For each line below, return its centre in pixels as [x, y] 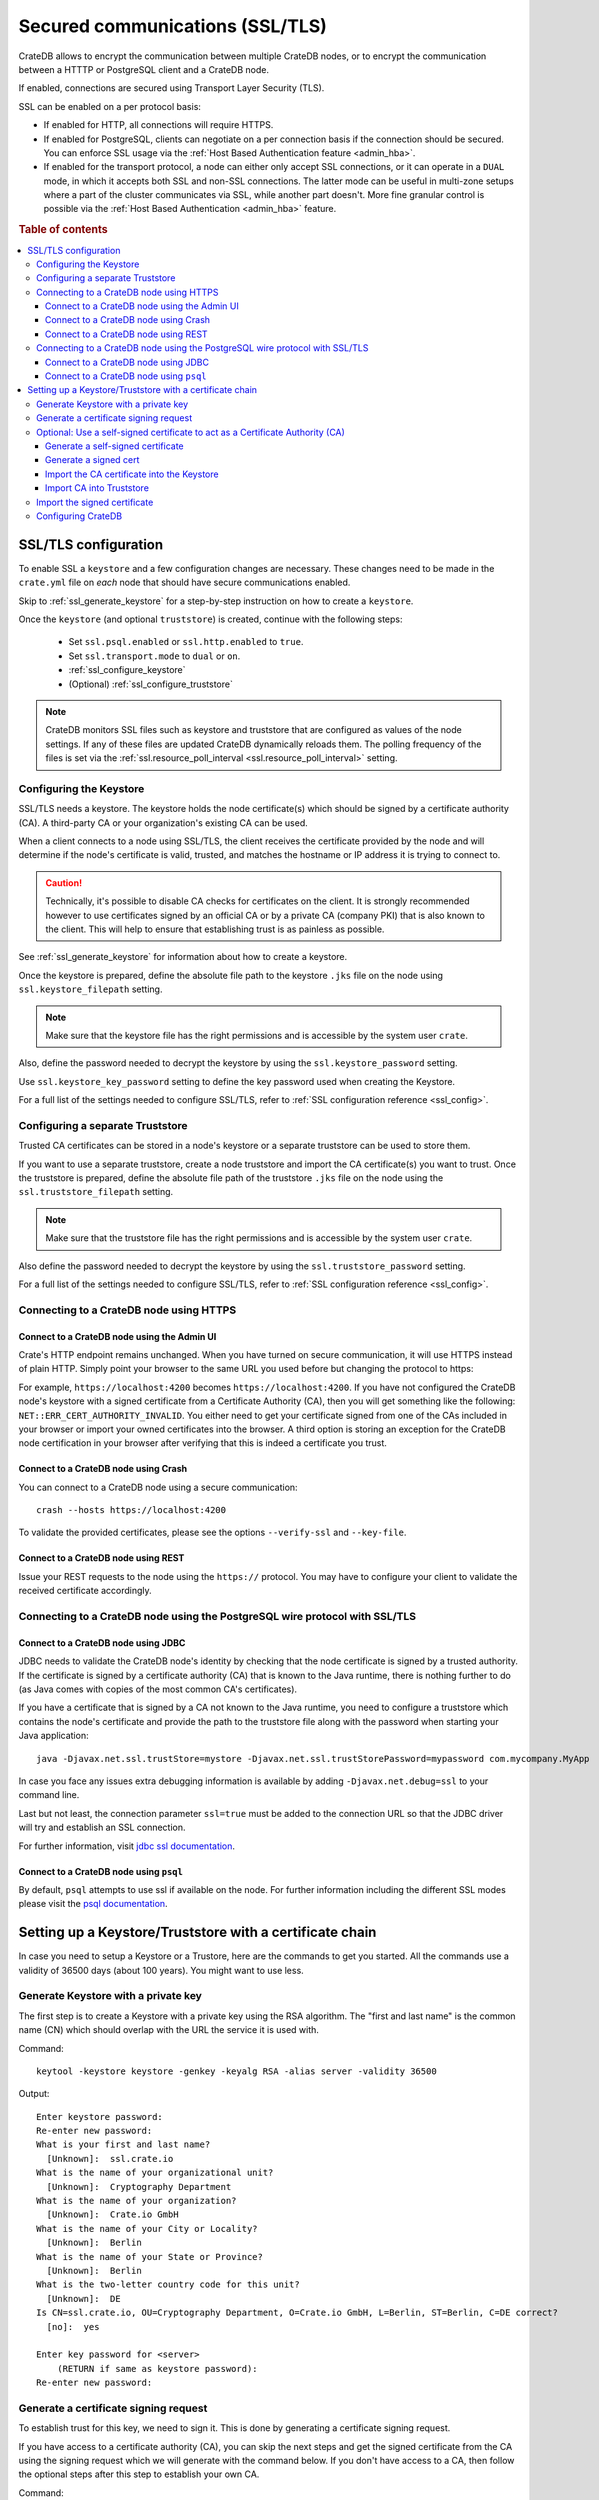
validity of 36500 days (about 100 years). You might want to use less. [161, 1970]
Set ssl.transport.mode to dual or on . [154, 656]
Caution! [64, 882]
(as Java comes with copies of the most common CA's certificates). [158, 1689]
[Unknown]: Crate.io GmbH [112, 2214]
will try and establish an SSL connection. [102, 1827]
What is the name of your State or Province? [150, 2256]
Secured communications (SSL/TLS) [172, 26]
